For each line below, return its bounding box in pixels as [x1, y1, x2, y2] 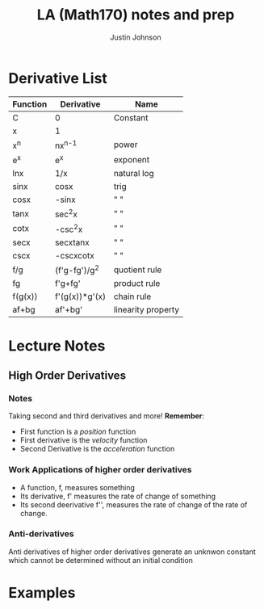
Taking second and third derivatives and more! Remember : [8, 411, 204, 421]
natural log [113, 168, 155, 179]
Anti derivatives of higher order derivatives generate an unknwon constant [8, 547, 256, 556]
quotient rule [113, 264, 162, 275]
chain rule [113, 291, 152, 302]
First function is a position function [19, 426, 136, 437]
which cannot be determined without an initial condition [8, 555, 194, 565]
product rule [113, 278, 161, 289]
